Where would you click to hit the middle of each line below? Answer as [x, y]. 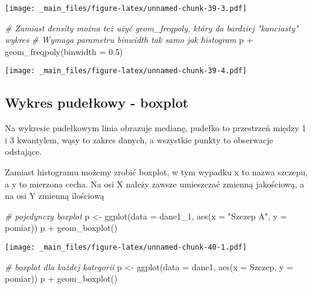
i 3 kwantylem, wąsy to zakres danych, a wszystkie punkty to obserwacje [139, 139]
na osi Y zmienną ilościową [55, 196]
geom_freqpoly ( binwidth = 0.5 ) [64, 51]
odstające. [24, 151]
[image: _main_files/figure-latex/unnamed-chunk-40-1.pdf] [126, 248]
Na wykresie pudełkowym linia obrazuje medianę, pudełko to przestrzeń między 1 [156, 128]
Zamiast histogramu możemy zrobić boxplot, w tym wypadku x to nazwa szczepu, [156, 172]
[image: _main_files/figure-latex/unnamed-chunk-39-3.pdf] [126, 8]
